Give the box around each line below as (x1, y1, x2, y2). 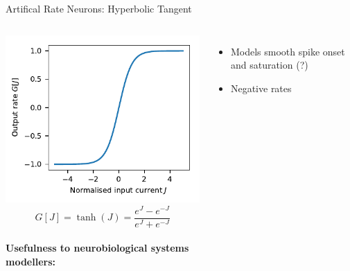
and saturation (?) (230, 58, 308, 72)
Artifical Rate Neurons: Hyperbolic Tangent (6, 1, 192, 15)
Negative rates (230, 80, 292, 95)
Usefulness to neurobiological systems (6, 241, 189, 255)
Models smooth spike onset (230, 44, 345, 58)
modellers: (6, 254, 56, 268)
